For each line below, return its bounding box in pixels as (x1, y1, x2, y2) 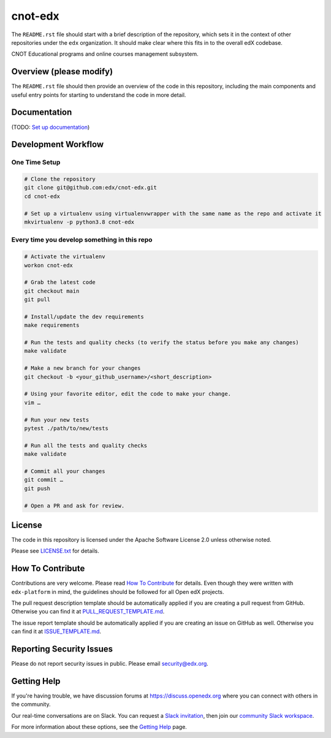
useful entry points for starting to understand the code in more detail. (11, 91, 186, 98)
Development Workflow (11, 139, 104, 150)
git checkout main (24, 287, 80, 294)
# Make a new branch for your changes (24, 365, 141, 372)
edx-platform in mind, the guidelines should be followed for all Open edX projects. (11, 588, 224, 595)
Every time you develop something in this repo (11, 236, 153, 244)
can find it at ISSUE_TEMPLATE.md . (11, 628, 101, 635)
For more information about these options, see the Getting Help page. (11, 723, 187, 731)
